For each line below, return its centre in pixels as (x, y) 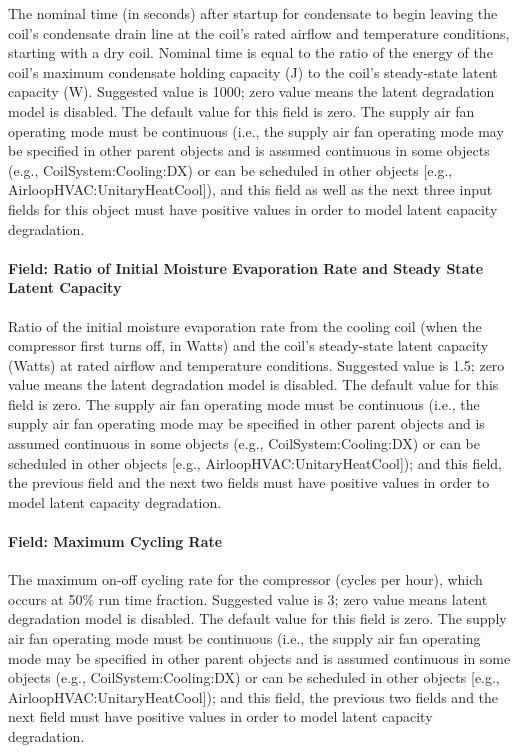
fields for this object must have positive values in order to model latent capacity (253, 208)
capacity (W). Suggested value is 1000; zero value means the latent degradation (251, 91)
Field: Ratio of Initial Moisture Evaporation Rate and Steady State (246, 267)
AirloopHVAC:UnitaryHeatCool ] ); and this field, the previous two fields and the (253, 696)
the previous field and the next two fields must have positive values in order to (249, 482)
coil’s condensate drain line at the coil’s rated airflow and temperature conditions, (259, 32)
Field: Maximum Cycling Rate (115, 541)
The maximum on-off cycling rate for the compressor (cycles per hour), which (245, 579)
